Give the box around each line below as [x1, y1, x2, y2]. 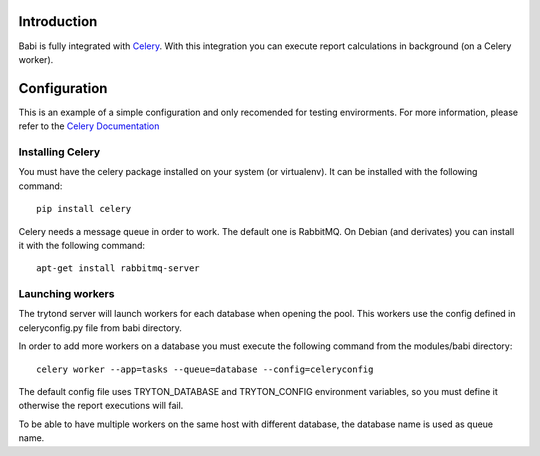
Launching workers [18, 287, 115, 301]
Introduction [18, 13, 98, 30]
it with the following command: [18, 239, 145, 251]
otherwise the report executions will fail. [18, 400, 184, 412]
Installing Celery [18, 145, 100, 159]
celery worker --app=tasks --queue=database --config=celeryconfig [36, 363, 374, 375]
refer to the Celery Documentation [18, 120, 160, 132]
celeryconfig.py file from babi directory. [18, 321, 182, 334]
